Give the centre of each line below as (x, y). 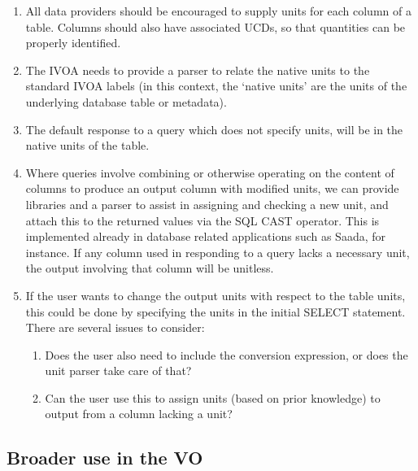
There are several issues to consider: (115, 327)
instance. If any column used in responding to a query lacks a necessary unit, (218, 252)
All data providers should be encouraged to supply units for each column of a (218, 11)
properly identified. (73, 43)
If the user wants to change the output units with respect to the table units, (216, 295)
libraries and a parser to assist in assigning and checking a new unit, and (207, 204)
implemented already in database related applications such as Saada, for (206, 236)
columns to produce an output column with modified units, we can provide (212, 188)
